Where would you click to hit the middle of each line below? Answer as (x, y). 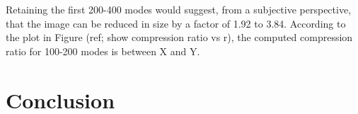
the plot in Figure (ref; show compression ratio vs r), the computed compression (179, 37)
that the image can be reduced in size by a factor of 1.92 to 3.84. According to (176, 23)
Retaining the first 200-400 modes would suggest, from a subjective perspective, (179, 9)
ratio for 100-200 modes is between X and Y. (103, 51)
